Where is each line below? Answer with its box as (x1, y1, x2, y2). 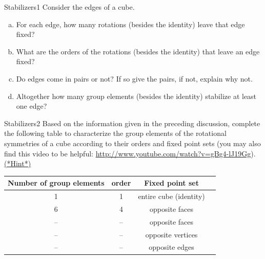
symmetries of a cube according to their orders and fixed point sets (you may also (4, 137, 261, 148)
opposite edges (149, 242, 194, 252)
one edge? (16, 101, 47, 111)
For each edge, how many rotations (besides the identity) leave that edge (16, 18, 245, 29)
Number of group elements (8, 177, 105, 188)
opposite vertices (145, 229, 198, 240)
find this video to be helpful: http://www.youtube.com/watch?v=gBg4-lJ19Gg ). (4, 148, 256, 158)
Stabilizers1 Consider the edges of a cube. (4, 2, 135, 12)
